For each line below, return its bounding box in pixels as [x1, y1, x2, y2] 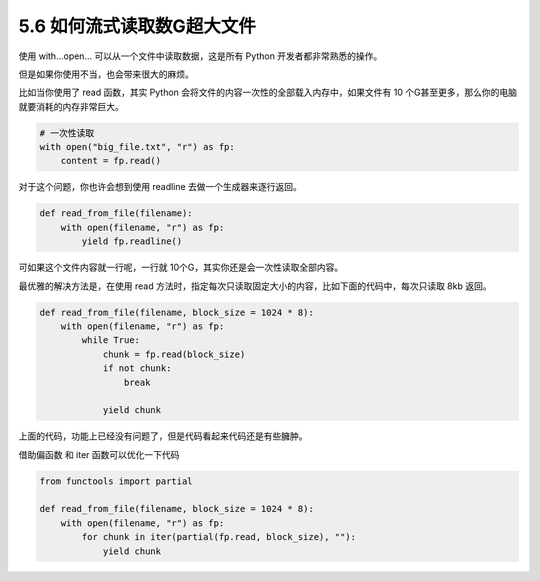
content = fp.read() [60, 155, 162, 167]
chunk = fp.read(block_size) [102, 348, 246, 360]
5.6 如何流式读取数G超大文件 [18, 15, 257, 37]
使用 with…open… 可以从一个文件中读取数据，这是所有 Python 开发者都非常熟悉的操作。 [18, 50, 383, 62]
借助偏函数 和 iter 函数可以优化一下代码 [18, 448, 180, 460]
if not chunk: [102, 363, 172, 374]
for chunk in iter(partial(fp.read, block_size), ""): [81, 531, 357, 543]
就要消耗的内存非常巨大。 [18, 100, 124, 112]
